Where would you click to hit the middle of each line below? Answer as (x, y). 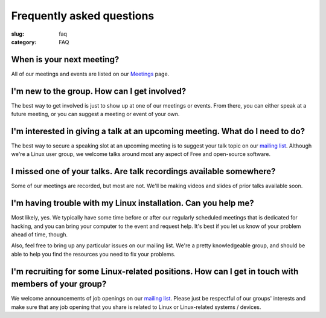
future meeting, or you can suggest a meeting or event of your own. (95, 114)
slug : (18, 34)
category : (24, 42)
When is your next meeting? (65, 60)
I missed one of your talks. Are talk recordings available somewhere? (143, 171)
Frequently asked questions (83, 16)
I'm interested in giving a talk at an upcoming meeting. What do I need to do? (158, 131)
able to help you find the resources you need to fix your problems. (93, 254)
